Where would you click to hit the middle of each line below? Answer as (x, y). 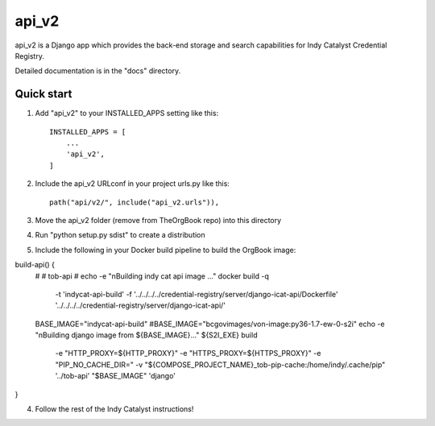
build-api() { (35, 265)
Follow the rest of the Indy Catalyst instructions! (114, 409)
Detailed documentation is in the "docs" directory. (98, 71)
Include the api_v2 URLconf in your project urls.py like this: (132, 184)
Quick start (43, 94)
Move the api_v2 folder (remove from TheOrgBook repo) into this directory (158, 220)
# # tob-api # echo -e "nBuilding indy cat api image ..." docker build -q (152, 276)
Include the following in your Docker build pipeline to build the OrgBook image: (166, 250)
